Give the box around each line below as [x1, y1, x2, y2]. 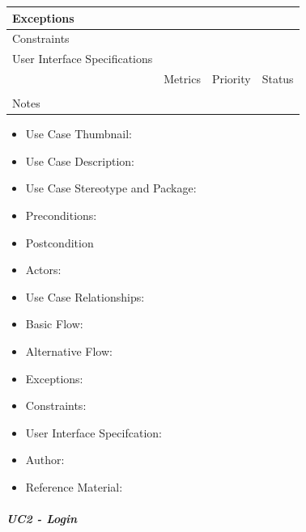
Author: [25, 451, 65, 468]
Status [261, 70, 294, 87]
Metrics [164, 70, 201, 87]
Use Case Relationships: [25, 288, 145, 305]
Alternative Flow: [25, 342, 113, 359]
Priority [211, 70, 251, 87]
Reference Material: [25, 478, 123, 495]
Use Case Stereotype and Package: [25, 179, 197, 196]
